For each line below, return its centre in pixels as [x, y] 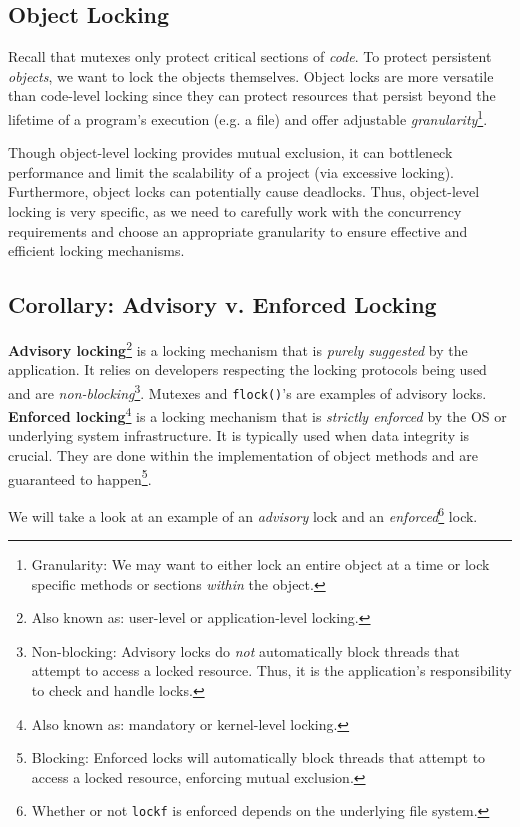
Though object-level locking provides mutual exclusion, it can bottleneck [230, 152]
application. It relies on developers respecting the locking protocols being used [247, 369]
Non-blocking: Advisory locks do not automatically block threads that [245, 650]
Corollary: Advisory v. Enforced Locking [222, 304]
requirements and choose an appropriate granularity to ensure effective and [238, 230]
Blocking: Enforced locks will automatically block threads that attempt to [258, 757]
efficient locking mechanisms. [96, 250]
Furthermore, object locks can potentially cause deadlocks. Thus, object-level [244, 191]
